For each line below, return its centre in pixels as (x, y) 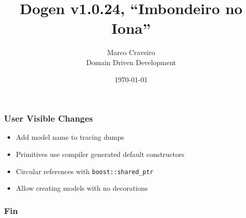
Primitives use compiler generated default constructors (100, 154)
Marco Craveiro (131, 52)
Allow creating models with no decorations (82, 188)
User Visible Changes (49, 118)
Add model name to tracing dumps (70, 137)
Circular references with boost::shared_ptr (85, 171)
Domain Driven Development (131, 62)
